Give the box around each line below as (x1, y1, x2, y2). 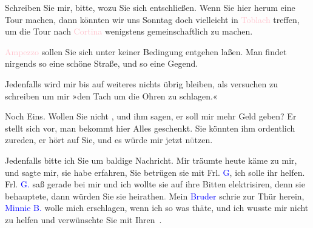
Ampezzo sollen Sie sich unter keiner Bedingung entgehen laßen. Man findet (5, 45, 287, 58)
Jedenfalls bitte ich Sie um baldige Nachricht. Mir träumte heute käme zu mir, (5, 153, 297, 166)
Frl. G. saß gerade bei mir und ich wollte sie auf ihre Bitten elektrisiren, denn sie (5, 178, 305, 190)
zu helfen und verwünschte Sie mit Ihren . (5, 213, 162, 226)
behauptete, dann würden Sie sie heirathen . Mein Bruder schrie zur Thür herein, (5, 189, 305, 202)
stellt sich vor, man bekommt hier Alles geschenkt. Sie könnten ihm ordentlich (5, 121, 295, 134)
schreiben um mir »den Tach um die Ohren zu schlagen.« (5, 89, 218, 102)
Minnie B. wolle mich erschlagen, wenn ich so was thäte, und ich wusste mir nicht (5, 201, 309, 214)
